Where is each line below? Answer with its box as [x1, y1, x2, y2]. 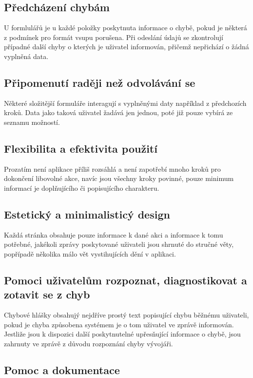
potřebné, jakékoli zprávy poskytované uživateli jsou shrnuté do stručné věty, [4, 239, 234, 249]
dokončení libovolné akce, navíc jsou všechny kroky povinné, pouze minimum [4, 173, 234, 183]
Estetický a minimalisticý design [4, 206, 170, 221]
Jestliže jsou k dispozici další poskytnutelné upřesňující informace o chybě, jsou [4, 329, 241, 339]
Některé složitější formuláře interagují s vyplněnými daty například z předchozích [4, 98, 247, 108]
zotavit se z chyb [4, 287, 90, 302]
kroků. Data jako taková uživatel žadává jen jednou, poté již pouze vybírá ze [4, 107, 233, 118]
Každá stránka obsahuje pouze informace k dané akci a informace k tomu [4, 229, 223, 239]
